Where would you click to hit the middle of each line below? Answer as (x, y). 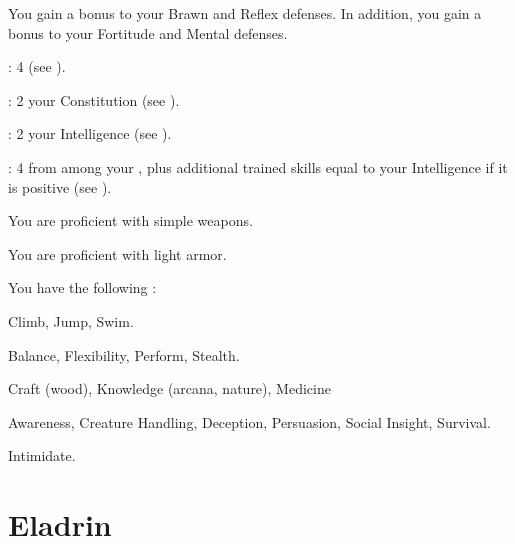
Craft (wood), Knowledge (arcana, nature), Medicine (169, 388)
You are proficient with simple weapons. (130, 220)
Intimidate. (42, 455)
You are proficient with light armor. (117, 253)
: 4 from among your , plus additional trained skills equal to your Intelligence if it (258, 166)
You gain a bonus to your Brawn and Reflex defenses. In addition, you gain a (245, 13)
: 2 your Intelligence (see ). (90, 133)
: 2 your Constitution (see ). (94, 99)
